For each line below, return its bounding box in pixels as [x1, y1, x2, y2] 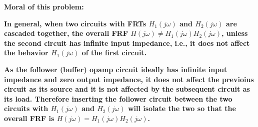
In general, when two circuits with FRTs [4, 18, 146, 28]
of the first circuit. [81, 47, 147, 58]
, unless [221, 28, 248, 38]
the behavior [4, 47, 48, 58]
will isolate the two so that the [127, 103, 236, 114]
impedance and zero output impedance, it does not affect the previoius [4, 74, 254, 84]
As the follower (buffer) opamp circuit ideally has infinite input [4, 64, 227, 74]
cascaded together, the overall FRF [4, 28, 128, 38]
